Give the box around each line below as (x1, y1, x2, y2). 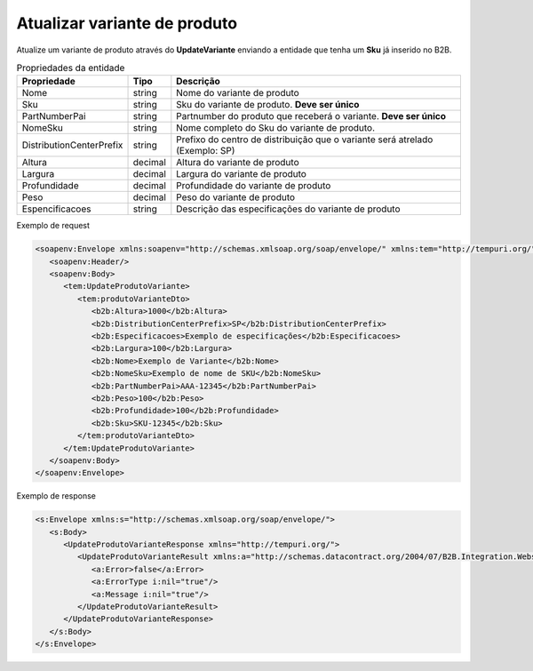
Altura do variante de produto (176, 156, 299, 169)
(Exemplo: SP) (176, 145, 235, 157)
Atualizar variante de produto (16, 13, 238, 33)
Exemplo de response (16, 491, 97, 501)
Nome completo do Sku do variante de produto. (176, 122, 376, 134)
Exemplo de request (16, 220, 91, 231)
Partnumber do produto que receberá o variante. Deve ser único (176, 110, 446, 123)
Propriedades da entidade (16, 62, 125, 75)
